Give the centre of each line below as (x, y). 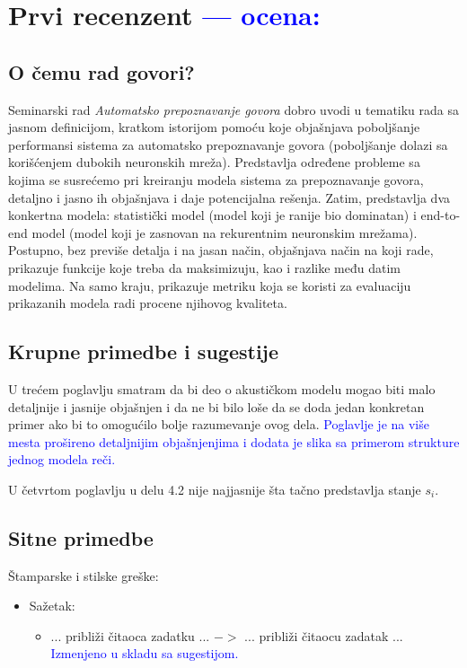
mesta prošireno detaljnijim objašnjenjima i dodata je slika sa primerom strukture (234, 441)
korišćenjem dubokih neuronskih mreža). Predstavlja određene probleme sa (214, 162)
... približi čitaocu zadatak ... (324, 635)
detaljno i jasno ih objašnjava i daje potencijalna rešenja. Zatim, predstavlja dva (229, 197)
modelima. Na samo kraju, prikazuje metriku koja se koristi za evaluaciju (210, 285)
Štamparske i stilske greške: (84, 575)
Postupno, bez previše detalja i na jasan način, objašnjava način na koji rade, (221, 250)
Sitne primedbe (81, 537)
